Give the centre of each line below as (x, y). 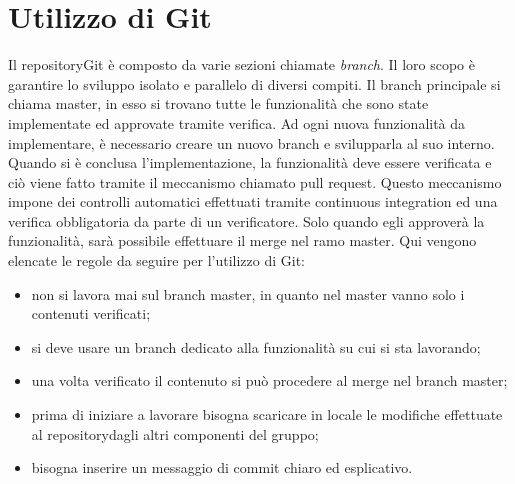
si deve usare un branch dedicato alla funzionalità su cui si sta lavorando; (256, 346)
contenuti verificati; (91, 313)
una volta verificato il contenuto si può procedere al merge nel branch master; (269, 380)
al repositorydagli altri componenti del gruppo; (175, 433)
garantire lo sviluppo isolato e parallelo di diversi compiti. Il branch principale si (254, 83)
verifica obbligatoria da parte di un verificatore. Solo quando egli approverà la (246, 220)
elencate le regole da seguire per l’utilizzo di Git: (156, 260)
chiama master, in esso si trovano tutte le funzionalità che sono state (218, 103)
